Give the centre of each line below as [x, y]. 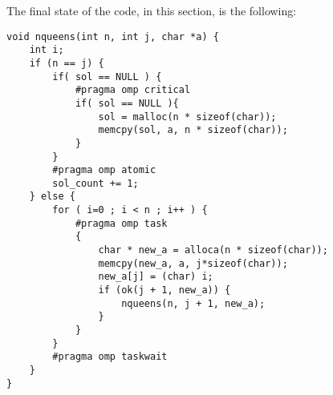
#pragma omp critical [133, 90]
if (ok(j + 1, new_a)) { [164, 290]
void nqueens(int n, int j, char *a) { [113, 36]
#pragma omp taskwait [110, 357]
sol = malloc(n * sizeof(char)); [187, 117]
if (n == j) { [67, 63]
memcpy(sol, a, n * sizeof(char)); [193, 130]
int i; [47, 50]
